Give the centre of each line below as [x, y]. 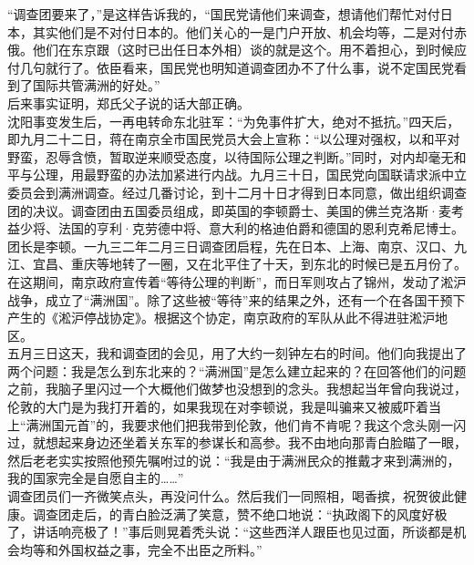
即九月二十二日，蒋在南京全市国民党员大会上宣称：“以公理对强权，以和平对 [234, 139]
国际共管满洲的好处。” [96, 85]
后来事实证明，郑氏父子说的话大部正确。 [129, 103]
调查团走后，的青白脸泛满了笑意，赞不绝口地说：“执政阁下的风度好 [233, 514]
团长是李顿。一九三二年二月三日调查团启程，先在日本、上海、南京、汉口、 [231, 246]
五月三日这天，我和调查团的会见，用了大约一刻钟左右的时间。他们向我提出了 [237, 353]
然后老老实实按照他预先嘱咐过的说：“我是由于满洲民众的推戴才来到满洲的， [234, 460]
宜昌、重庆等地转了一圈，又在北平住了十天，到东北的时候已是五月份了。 [249, 264]
